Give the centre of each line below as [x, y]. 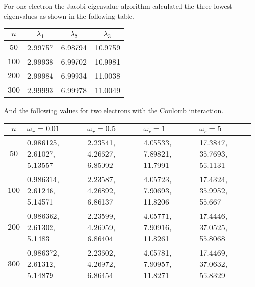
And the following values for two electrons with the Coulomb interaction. [114, 110]
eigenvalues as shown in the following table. [69, 15]
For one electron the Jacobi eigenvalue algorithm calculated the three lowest [118, 6]
